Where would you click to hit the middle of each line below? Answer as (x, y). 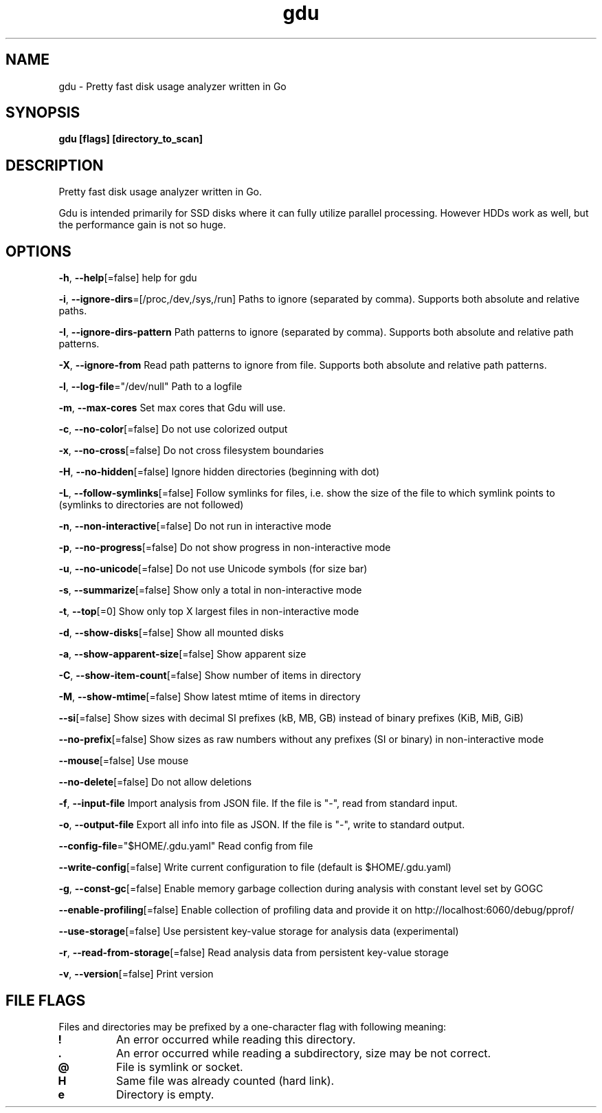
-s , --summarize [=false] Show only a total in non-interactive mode (210, 590)
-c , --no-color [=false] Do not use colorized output (173, 429)
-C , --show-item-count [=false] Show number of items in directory (210, 676)
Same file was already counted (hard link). (225, 1080)
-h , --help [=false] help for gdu (128, 278)
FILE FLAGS (46, 1000)
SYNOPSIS (43, 113)
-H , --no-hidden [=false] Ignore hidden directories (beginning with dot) (219, 472)
